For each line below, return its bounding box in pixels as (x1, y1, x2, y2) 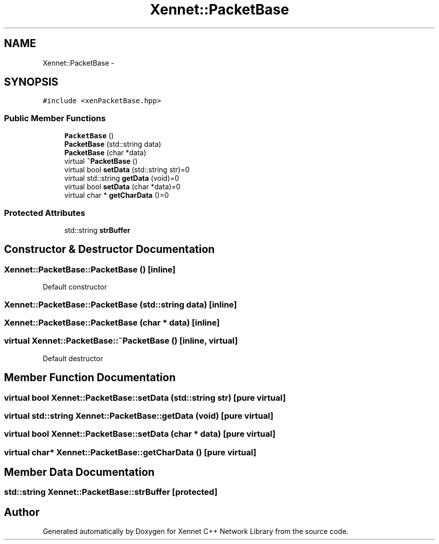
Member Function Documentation (4, 371, 176, 384)
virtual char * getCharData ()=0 (64, 191, 169, 200)
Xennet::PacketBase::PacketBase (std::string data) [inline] (4, 299, 237, 310)
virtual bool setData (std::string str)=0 (64, 165, 190, 174)
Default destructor (43, 354, 103, 363)
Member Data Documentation (4, 466, 155, 479)
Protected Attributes (4, 207, 85, 218)
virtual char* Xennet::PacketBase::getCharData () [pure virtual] (4, 447, 257, 457)
